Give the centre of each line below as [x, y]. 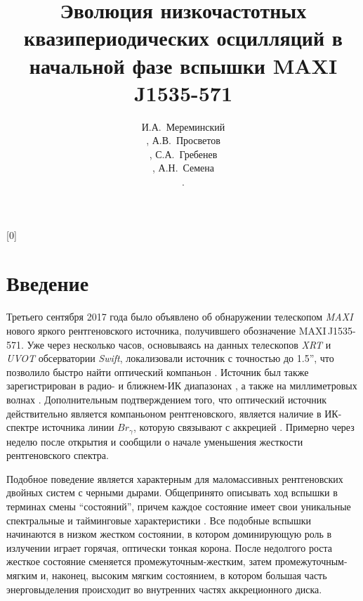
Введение [48, 283]
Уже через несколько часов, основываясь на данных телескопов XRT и [179, 344]
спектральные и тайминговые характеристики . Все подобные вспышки [159, 520]
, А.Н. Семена [183, 168]
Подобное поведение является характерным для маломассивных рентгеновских [175, 478]
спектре [23, 427]
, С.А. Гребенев [183, 154]
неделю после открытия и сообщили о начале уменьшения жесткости [155, 441]
